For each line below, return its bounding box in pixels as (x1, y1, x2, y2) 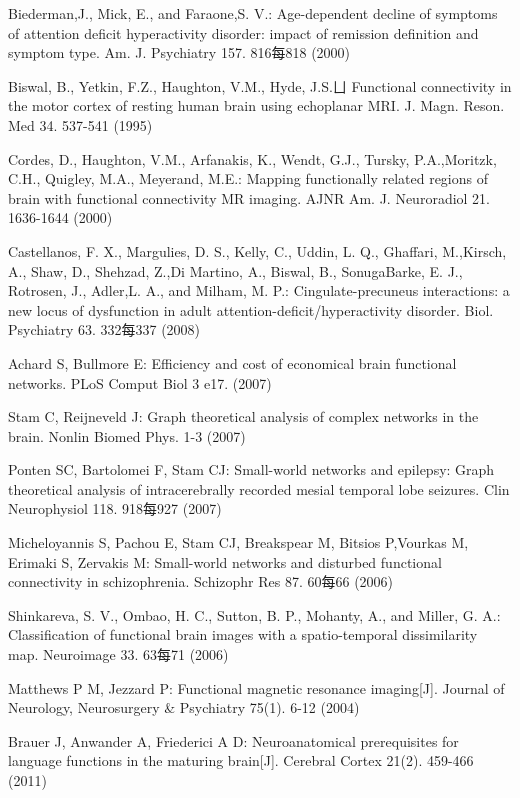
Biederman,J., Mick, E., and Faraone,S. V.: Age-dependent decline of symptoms (8, 3, 498, 23)
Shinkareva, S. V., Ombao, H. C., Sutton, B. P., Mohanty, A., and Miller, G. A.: (8, 604, 501, 625)
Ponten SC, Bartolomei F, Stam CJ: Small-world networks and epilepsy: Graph (8, 459, 495, 480)
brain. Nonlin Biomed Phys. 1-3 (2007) (8, 425, 246, 446)
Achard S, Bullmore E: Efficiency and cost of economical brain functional (8, 352, 457, 373)
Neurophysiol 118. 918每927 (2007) (8, 498, 222, 519)
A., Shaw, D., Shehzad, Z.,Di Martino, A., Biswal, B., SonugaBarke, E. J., (8, 260, 463, 281)
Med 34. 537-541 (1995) (8, 114, 153, 135)
